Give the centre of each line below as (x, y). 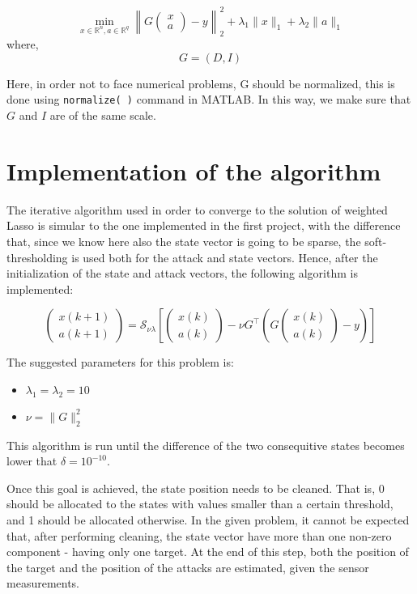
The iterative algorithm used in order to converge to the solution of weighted (197, 209)
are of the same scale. (103, 115)
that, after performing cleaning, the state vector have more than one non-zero (199, 535)
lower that (32, 461)
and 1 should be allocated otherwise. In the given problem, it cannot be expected (208, 519)
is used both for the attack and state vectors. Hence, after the (225, 257)
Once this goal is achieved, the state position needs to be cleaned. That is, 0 (196, 488)
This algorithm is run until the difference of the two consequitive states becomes (206, 445)
